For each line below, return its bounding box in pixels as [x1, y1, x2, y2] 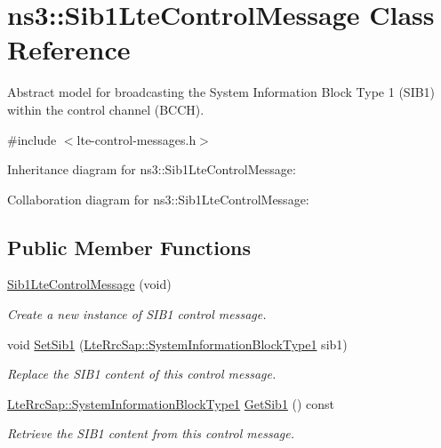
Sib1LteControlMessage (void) [7, 275, 172, 293]
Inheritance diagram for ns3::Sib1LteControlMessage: [7, 160, 296, 179]
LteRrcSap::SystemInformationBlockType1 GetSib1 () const [7, 394, 335, 412]
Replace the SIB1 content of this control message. [7, 364, 277, 383]
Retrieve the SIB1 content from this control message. [7, 424, 294, 443]
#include [7, 130, 57, 148]
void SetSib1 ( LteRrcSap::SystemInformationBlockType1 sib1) [7, 334, 348, 353]
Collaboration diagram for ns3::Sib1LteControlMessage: [7, 189, 309, 208]
